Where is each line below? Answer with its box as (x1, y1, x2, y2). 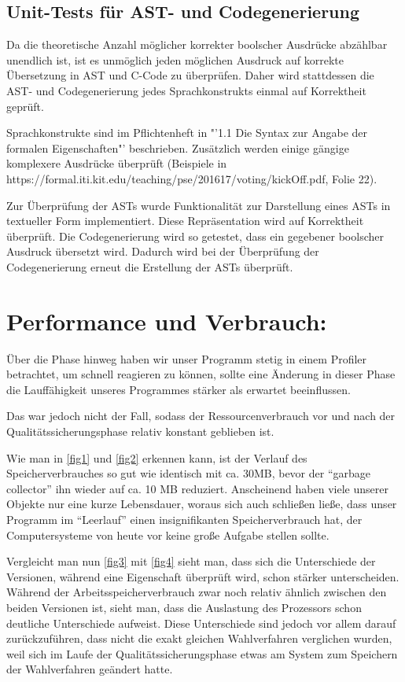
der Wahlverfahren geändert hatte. (6, 661, 173, 677)
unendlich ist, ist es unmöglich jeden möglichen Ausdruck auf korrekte (6, 51, 344, 68)
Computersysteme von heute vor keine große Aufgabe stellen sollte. (6, 526, 330, 543)
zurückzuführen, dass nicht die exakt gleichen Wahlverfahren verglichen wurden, (6, 630, 392, 647)
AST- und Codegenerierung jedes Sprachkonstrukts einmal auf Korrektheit (6, 82, 366, 98)
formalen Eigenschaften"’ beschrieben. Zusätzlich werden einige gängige (6, 139, 349, 156)
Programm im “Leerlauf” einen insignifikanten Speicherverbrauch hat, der (6, 511, 363, 527)
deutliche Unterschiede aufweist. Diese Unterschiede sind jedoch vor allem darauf (6, 614, 396, 631)
